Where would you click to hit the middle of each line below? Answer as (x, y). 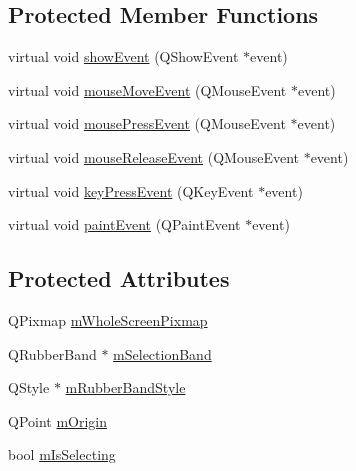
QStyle (29, 387)
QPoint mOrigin (58, 420)
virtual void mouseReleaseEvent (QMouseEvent (153, 156)
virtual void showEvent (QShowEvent (123, 56)
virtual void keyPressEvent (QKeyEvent (131, 190)
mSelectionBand (162, 353)
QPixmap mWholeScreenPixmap (108, 319)
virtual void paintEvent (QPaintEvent (124, 224)
